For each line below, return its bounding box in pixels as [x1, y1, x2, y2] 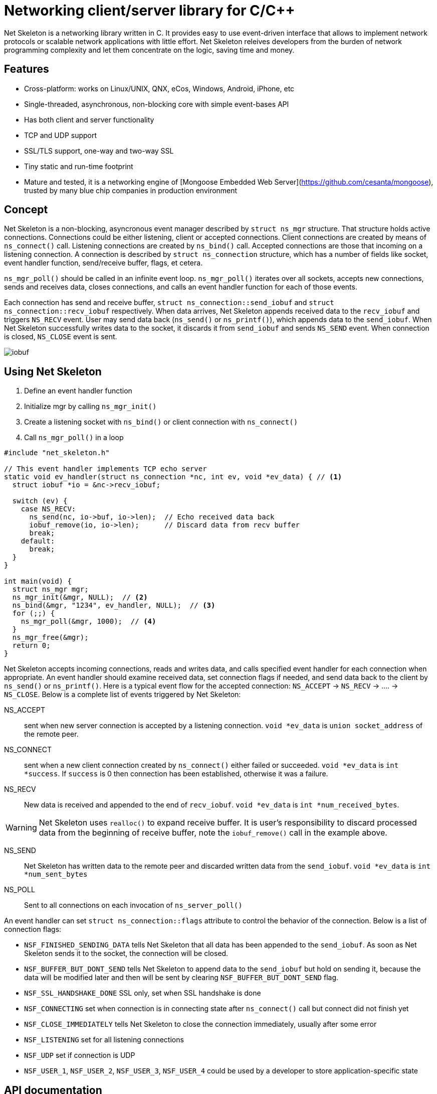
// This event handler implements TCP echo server [4, 465, 207, 473]
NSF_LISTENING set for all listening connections [24, 1035, 184, 1044]
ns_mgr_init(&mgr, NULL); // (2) [12, 593, 148, 602]
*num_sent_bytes [24, 870, 88, 879]
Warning [6, 823, 37, 833]
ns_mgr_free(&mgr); [12, 633, 89, 642]
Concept [4, 203, 48, 216]
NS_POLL [4, 885, 35, 894]
